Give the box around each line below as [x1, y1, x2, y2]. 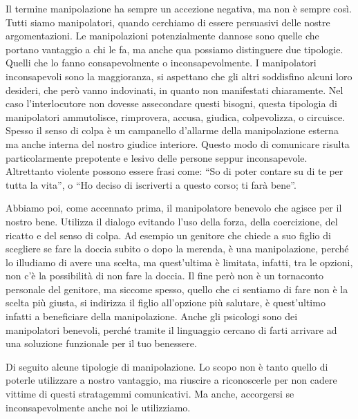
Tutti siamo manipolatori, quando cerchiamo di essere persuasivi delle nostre [6, 15, 330, 29]
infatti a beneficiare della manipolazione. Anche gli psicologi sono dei [6, 309, 298, 324]
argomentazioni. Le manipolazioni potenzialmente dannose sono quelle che [6, 28, 319, 43]
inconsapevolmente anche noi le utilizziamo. [6, 400, 191, 414]
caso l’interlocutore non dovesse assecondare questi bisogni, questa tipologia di [6, 96, 337, 111]
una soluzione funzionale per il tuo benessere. [6, 336, 197, 351]
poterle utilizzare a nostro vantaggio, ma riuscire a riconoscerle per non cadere [6, 373, 337, 387]
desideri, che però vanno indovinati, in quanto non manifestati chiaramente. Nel [6, 82, 343, 97]
